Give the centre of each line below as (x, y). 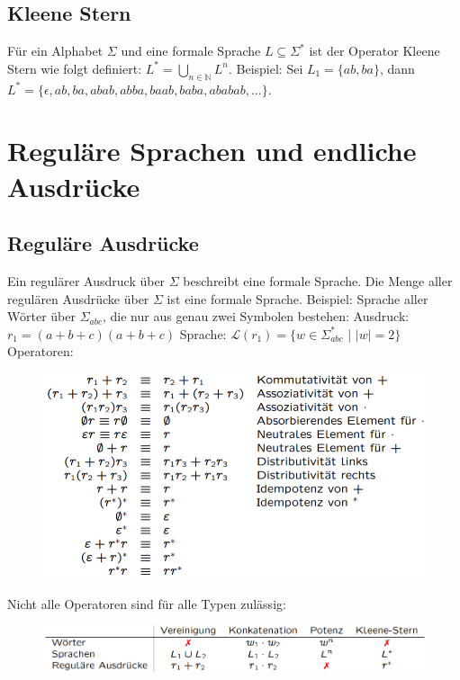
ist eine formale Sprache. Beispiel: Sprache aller (298, 298)
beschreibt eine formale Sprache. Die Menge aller (318, 280)
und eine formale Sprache (191, 51)
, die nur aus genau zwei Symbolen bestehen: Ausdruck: (256, 316)
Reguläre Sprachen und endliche (212, 151)
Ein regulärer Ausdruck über (86, 280)
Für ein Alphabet (55, 51)
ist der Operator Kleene (374, 51)
